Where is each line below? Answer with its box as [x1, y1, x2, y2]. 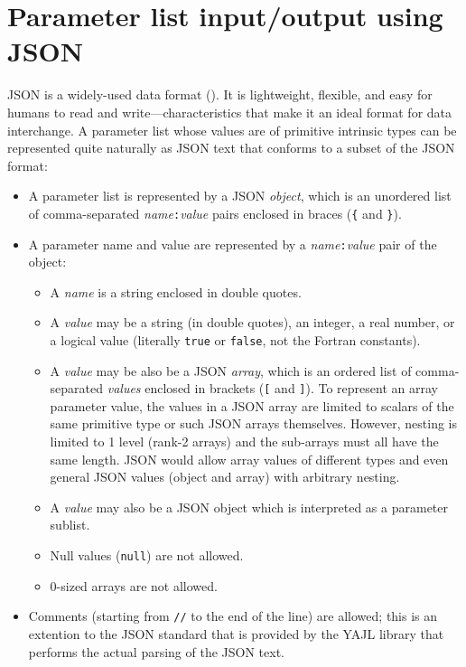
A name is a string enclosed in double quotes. [50, 282, 302, 301]
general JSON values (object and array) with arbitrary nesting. [50, 467, 400, 486]
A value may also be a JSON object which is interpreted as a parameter [50, 497, 449, 516]
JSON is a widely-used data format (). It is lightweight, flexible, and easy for [7, 85, 433, 104]
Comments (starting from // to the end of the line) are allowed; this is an [28, 606, 438, 625]
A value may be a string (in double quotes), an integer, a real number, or [50, 313, 455, 332]
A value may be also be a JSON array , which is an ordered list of [50, 361, 412, 380]
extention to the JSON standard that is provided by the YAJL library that [28, 624, 444, 643]
